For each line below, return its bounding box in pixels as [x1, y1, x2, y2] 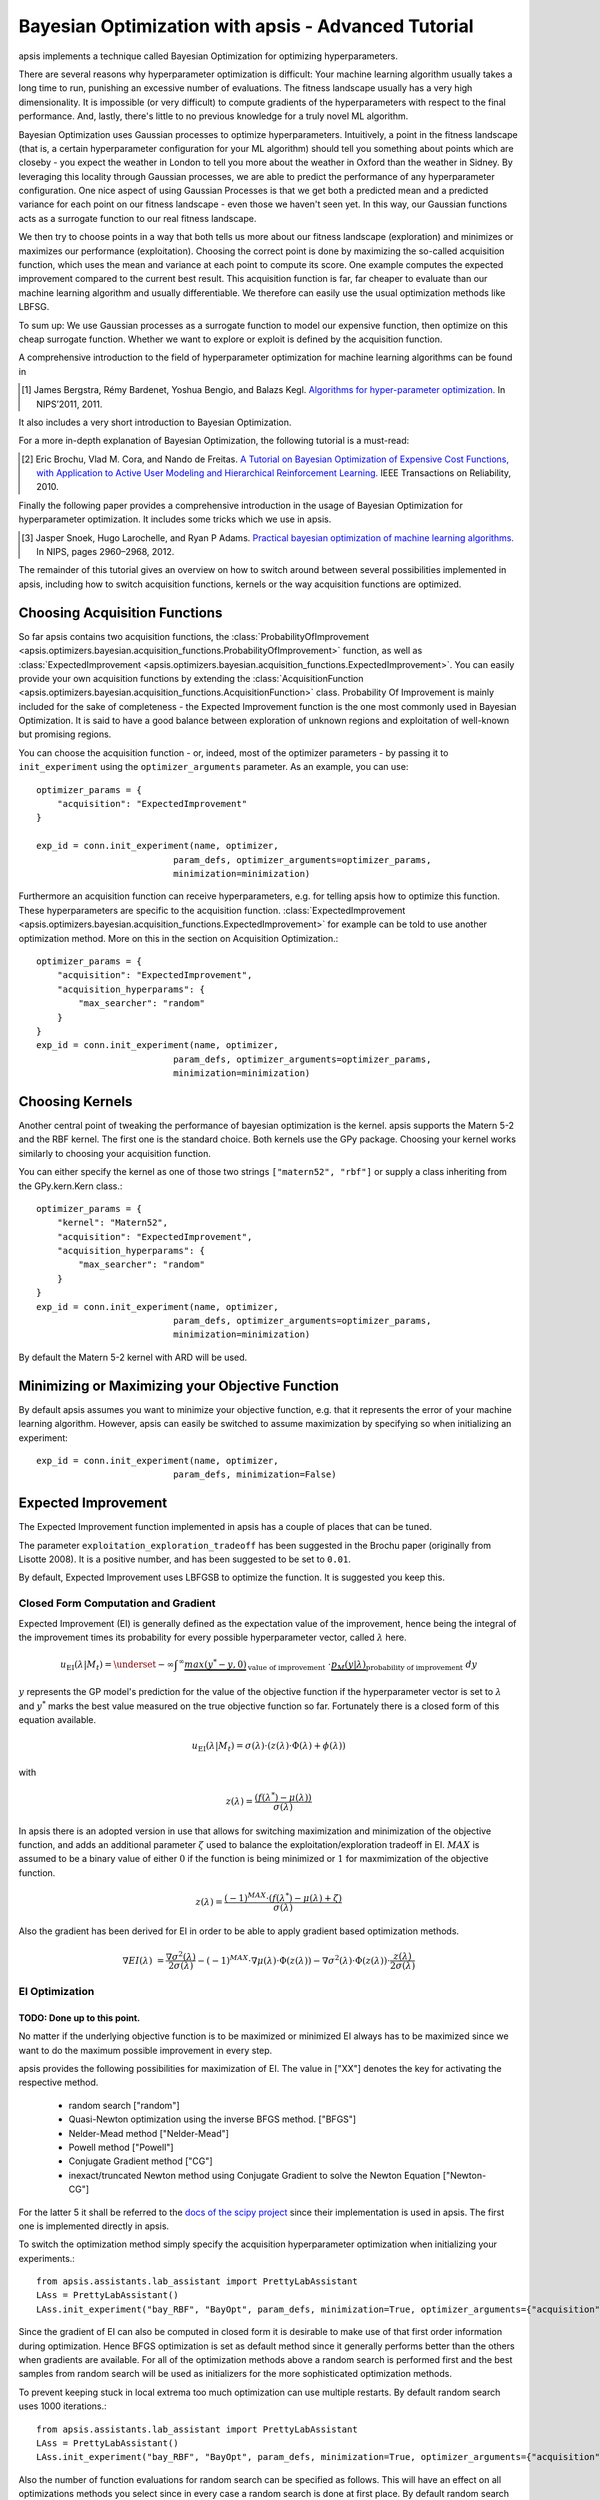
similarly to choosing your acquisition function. [18, 1147, 212, 1159]
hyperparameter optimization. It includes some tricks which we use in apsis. [18, 513, 332, 525]
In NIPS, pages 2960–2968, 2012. [36, 546, 175, 558]
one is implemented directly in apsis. [18, 2220, 170, 2232]
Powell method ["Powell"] [68, 2141, 174, 2153]
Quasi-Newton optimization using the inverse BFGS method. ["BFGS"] [68, 2113, 357, 2125]
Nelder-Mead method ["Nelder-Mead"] [68, 2127, 230, 2139]
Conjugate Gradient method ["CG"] [68, 2155, 214, 2167]
